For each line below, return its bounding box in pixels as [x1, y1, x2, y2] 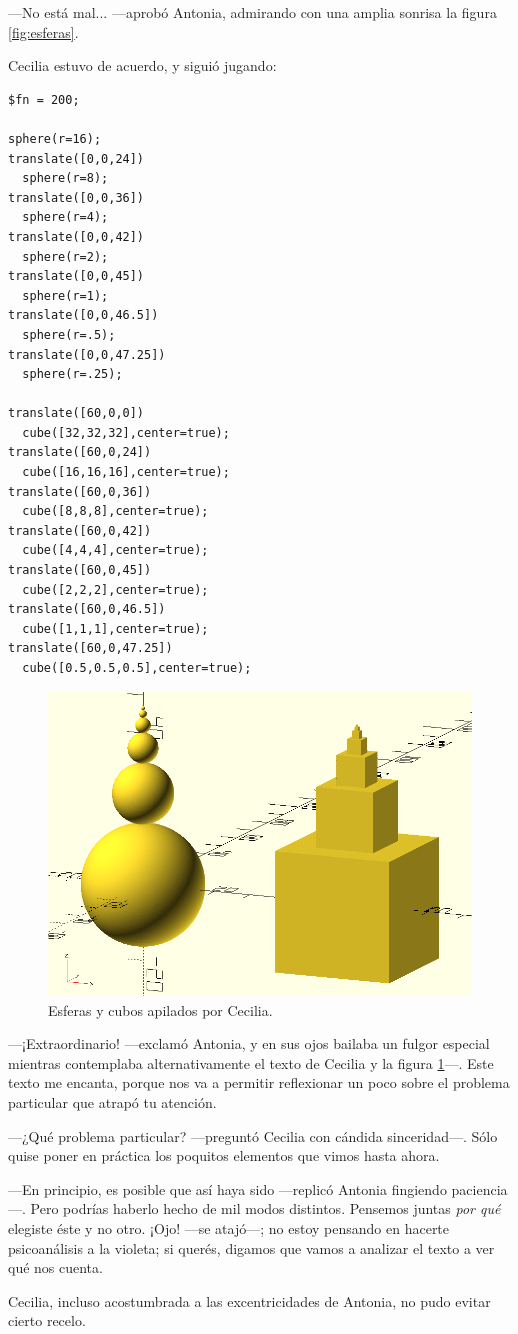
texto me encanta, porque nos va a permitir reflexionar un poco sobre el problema [8, 1072, 510, 1093]
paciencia [451, 1178, 508, 1199]
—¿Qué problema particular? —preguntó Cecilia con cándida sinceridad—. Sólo [8, 1125, 498, 1146]
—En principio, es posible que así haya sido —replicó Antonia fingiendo [8, 1178, 447, 1199]
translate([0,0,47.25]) [8, 347, 166, 362]
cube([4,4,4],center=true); [22, 543, 209, 558]
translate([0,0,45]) [8, 269, 145, 284]
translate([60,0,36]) [8, 484, 152, 499]
